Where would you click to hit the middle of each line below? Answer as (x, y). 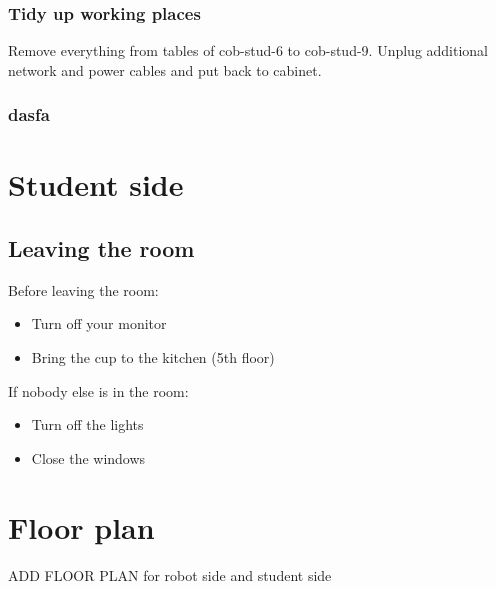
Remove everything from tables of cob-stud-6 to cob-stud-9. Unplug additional (248, 50)
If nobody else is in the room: (98, 390)
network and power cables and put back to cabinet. (165, 69)
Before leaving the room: (83, 289)
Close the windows (88, 457)
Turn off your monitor (99, 323)
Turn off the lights (87, 424)
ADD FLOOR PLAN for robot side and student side (170, 574)
